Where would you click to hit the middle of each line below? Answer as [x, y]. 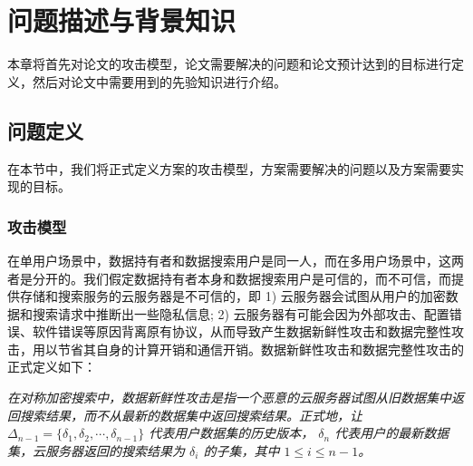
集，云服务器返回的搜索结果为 [96, 450]
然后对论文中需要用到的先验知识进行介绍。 [159, 81]
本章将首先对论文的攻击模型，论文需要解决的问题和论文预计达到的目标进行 [229, 64]
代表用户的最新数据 [392, 433]
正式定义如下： [52, 367]
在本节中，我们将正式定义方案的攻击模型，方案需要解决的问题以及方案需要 [229, 168]
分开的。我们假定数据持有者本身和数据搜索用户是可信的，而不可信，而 [241, 278]
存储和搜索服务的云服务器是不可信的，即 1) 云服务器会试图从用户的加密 [232, 296]
